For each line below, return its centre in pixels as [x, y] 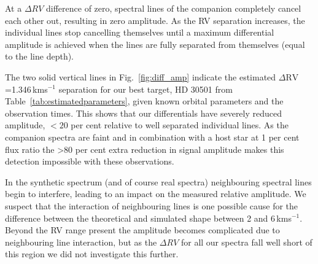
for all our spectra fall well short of [246, 242]
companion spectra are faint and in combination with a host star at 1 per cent [152, 137]
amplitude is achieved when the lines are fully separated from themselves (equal [155, 44]
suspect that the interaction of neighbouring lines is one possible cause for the [152, 205]
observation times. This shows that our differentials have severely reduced [144, 113]
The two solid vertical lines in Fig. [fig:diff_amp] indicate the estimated [141, 76]
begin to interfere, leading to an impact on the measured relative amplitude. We [156, 194]
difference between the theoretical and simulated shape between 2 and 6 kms [148, 218]
